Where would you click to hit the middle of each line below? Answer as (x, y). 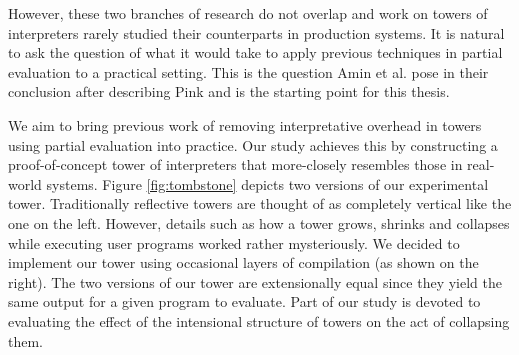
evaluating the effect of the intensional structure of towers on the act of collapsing (259, 320)
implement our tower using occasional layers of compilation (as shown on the (243, 262)
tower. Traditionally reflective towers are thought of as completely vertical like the (260, 203)
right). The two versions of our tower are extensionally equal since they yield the (255, 281)
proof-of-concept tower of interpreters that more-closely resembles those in (235, 164)
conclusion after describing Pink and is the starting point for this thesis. (229, 91)
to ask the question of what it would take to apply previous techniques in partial (255, 52)
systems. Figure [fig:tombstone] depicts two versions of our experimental (267, 183)
